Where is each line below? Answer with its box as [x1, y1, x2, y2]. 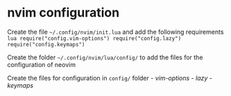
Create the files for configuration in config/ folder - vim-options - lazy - [7, 74, 213, 82]
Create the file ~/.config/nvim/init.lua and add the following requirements [7, 28, 224, 36]
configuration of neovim [7, 60, 76, 68]
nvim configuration [7, 5, 120, 21]
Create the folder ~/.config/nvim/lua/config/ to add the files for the [7, 53, 203, 61]
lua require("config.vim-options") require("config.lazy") [7, 35, 182, 42]
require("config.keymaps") [7, 41, 85, 48]
